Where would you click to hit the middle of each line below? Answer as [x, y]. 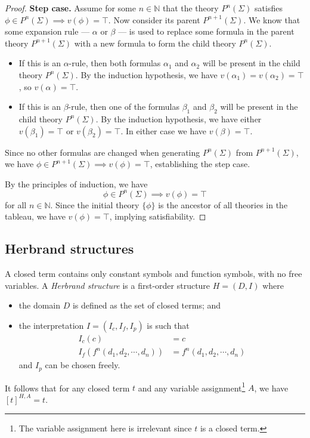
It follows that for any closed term [67, 388]
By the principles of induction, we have [76, 183]
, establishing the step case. [200, 164]
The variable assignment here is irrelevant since [105, 428]
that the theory [190, 8]
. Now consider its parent [154, 19]
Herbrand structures [69, 249]
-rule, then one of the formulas [124, 107]
